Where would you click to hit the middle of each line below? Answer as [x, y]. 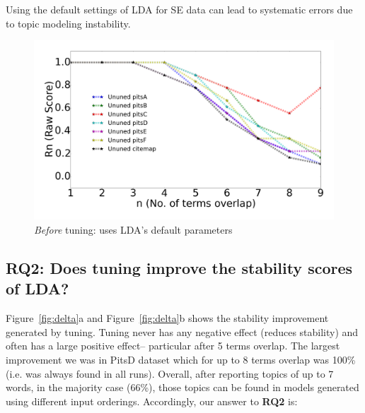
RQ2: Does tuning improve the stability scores [179, 268]
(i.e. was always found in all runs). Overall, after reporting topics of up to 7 [170, 373]
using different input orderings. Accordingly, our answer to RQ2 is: [152, 401]
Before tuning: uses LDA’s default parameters [133, 230]
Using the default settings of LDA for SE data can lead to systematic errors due [179, 9]
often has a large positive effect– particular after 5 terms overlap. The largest [173, 346]
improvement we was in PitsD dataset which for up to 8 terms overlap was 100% [181, 359]
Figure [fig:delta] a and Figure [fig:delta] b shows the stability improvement [167, 318]
